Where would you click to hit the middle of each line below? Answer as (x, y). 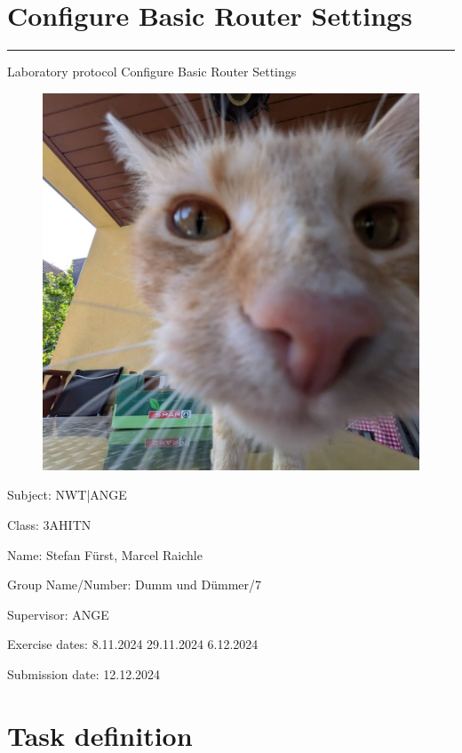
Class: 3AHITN (49, 524)
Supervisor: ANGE (58, 614)
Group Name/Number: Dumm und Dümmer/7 (135, 585)
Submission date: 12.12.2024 (84, 673)
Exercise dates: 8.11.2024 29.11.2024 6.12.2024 (133, 644)
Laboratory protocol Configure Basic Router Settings (152, 72)
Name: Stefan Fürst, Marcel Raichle (105, 554)
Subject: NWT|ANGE (67, 495)
